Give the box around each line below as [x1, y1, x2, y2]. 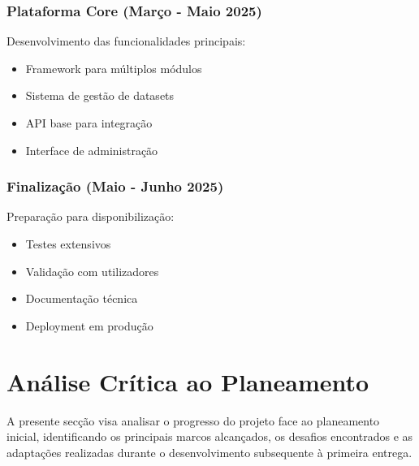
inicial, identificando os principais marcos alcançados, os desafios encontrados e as [6, 428, 413, 445]
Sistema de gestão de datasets [25, 87, 175, 104]
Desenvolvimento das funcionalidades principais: [6, 32, 246, 50]
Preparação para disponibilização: [6, 208, 175, 225]
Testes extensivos [25, 235, 111, 252]
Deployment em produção [25, 317, 153, 334]
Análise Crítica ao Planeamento [6, 365, 369, 398]
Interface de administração [25, 141, 158, 158]
